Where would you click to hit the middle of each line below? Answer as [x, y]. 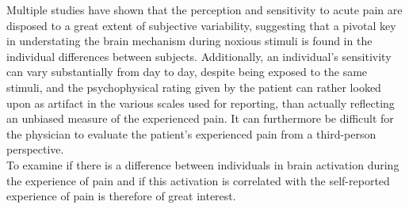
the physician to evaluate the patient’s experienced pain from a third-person [191, 133]
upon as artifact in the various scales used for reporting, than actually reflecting [201, 103]
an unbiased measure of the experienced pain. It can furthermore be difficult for [200, 118]
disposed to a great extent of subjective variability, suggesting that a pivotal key [201, 25]
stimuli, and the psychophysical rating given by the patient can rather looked [194, 87]
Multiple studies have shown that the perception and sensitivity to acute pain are [204, 9]
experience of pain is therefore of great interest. [121, 196]
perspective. [35, 149]
